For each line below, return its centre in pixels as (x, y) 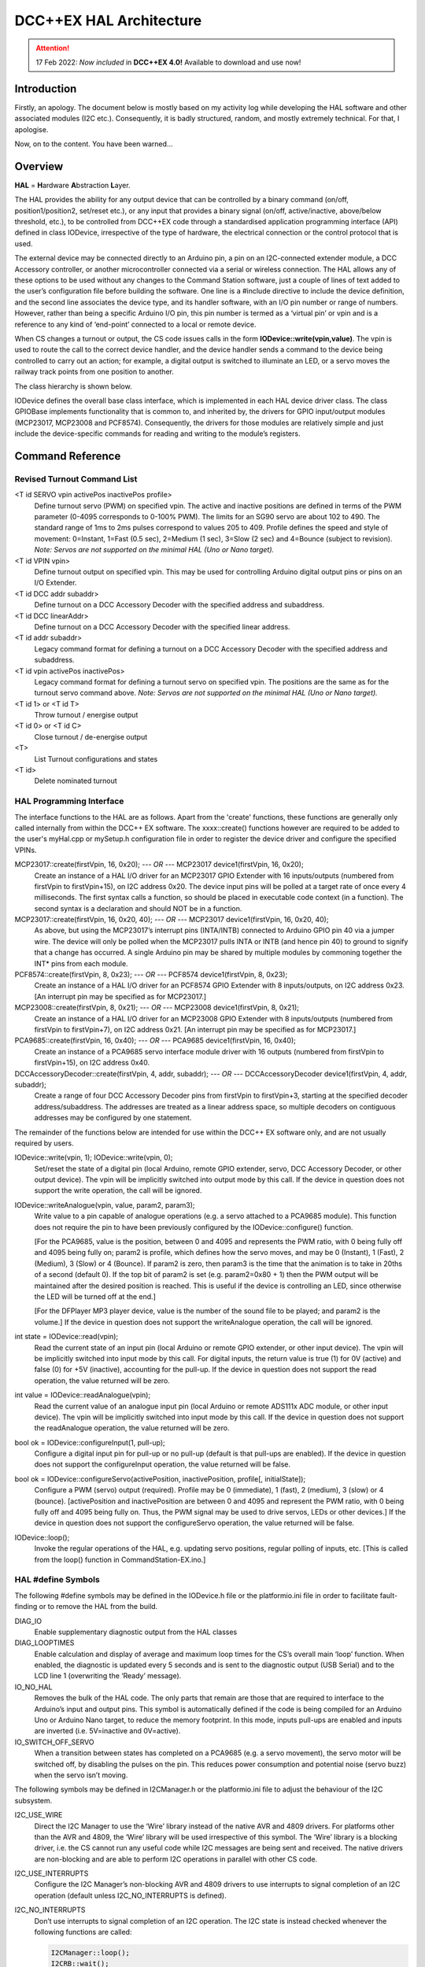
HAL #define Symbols (57, 1580)
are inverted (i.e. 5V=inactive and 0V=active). (107, 1731)
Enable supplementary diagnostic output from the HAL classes (136, 1632)
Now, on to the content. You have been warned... (94, 144)
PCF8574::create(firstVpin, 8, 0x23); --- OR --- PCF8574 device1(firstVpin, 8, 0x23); (151, 975)
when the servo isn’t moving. (81, 1775)
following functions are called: (83, 1932)
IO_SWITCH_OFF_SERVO (54, 1742)
